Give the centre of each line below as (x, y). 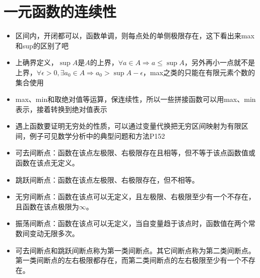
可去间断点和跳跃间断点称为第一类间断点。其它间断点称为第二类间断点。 (135, 250)
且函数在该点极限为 (47, 206)
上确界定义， (37, 62)
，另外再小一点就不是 (220, 62)
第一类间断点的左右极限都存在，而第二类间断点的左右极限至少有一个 (128, 260)
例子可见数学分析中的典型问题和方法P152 (97, 135)
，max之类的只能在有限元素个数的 (199, 72)
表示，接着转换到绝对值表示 (61, 109)
